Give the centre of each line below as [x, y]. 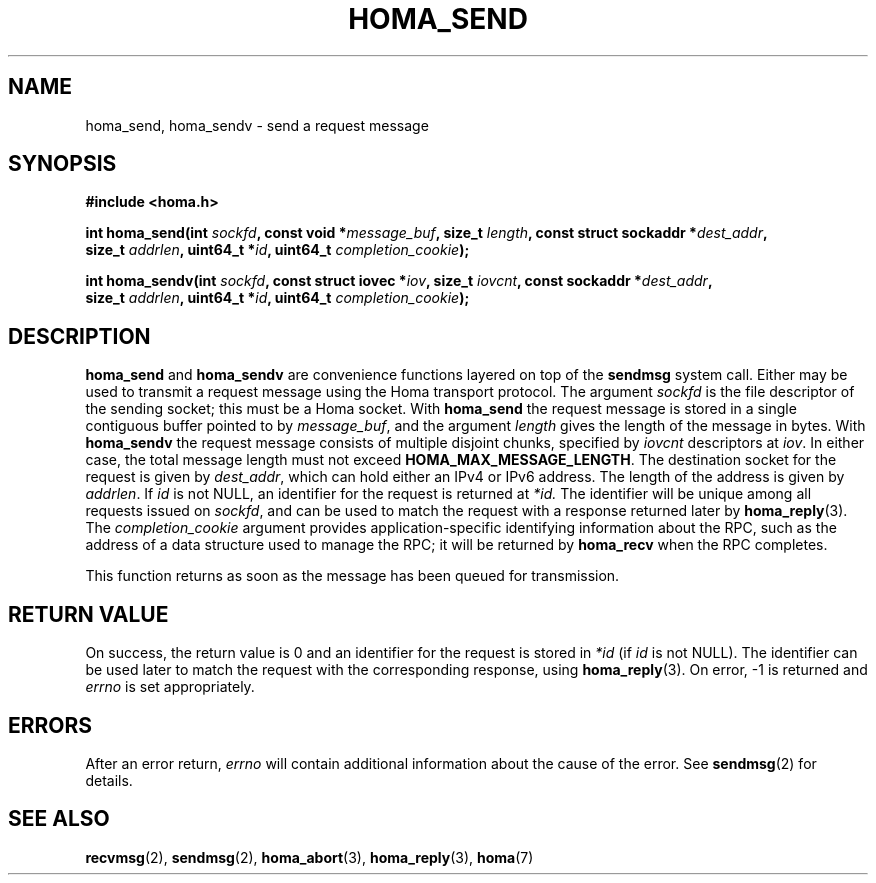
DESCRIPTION [79, 336]
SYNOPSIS [62, 164]
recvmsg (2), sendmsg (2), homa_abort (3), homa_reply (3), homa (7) [309, 857]
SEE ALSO [59, 819]
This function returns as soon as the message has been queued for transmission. [352, 576]
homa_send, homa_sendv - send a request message [257, 125]
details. [109, 780]
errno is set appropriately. [170, 687]
